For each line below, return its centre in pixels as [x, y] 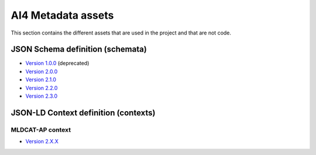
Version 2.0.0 [42, 71]
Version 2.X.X [42, 142]
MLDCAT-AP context [41, 130]
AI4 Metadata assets [62, 15]
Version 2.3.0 [42, 96]
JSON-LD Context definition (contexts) [83, 113]
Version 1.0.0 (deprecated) [57, 63]
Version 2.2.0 [42, 88]
